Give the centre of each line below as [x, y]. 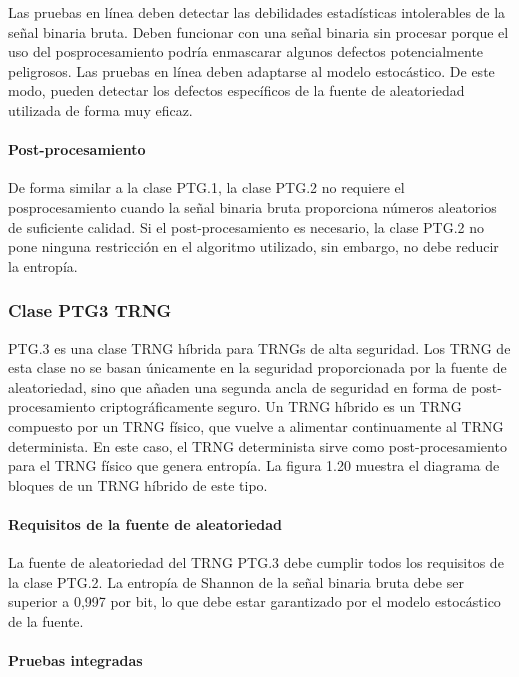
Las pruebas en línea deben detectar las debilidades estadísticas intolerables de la [257, 12]
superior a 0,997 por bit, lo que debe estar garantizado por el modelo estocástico [254, 601]
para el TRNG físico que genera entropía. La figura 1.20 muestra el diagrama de [254, 465]
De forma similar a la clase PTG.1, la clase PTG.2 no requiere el [206, 187]
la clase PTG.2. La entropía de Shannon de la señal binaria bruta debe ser [236, 581]
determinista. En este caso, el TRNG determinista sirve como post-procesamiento [257, 445]
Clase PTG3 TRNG [90, 310]
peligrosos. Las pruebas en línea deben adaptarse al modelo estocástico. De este [251, 70]
